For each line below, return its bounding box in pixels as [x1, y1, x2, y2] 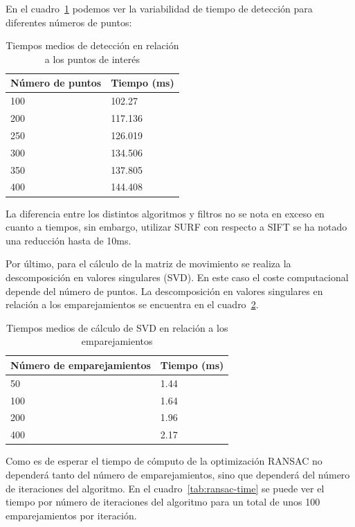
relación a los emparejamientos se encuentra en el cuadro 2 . [6, 297, 259, 312]
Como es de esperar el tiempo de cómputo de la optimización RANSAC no [6, 454, 322, 468]
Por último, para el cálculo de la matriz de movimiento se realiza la [6, 256, 291, 271]
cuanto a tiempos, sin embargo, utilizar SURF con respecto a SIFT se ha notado [6, 220, 347, 234]
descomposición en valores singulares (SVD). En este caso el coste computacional [6, 269, 349, 284]
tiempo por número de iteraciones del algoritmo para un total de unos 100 [6, 494, 320, 509]
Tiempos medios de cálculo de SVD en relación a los [6, 320, 228, 334]
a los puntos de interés [44, 51, 140, 66]
